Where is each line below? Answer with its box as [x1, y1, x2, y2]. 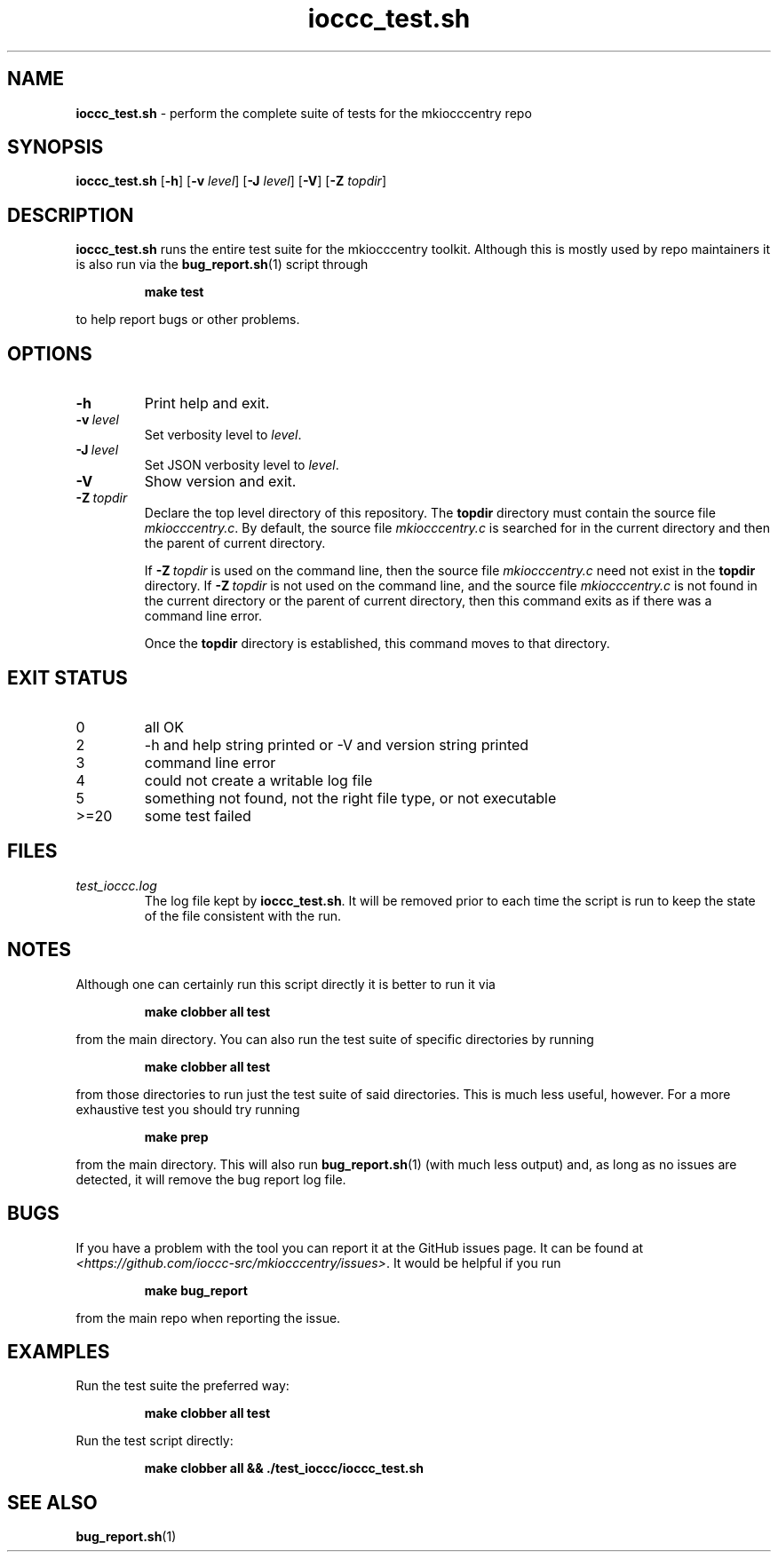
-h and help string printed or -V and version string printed [144, 735, 529, 754]
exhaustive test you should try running [75, 1101, 300, 1117]
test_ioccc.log [75, 877, 157, 893]
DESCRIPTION [7, 203, 134, 226]
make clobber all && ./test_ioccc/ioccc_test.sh [144, 1460, 425, 1476]
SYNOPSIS [7, 136, 104, 159]
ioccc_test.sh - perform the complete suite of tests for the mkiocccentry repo [75, 105, 532, 121]
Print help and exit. [144, 394, 270, 413]
